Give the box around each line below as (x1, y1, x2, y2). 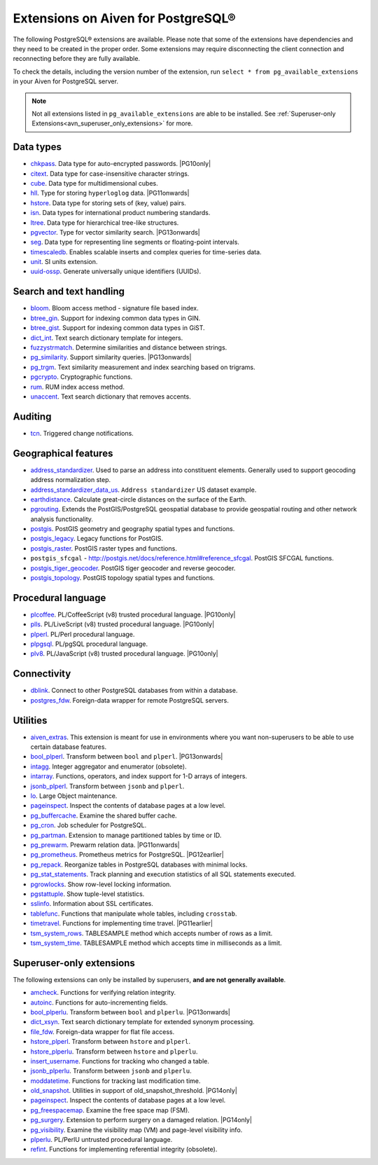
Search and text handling (13, 286, 125, 298)
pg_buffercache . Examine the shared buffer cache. (30, 811, 178, 820)
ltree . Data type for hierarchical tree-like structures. (30, 218, 179, 227)
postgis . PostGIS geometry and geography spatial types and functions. (30, 525, 235, 533)
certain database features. (30, 743, 107, 751)
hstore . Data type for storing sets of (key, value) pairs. (30, 198, 187, 207)
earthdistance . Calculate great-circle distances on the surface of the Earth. (30, 495, 247, 504)
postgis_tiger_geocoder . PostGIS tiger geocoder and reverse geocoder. (30, 564, 236, 572)
